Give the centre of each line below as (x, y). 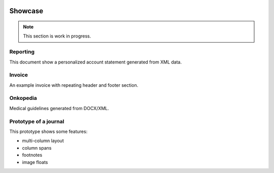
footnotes (32, 155)
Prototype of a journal (37, 121)
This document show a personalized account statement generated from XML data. (96, 62)
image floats (35, 162)
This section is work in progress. (57, 36)
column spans (37, 148)
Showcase (26, 11)
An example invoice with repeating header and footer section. (74, 85)
